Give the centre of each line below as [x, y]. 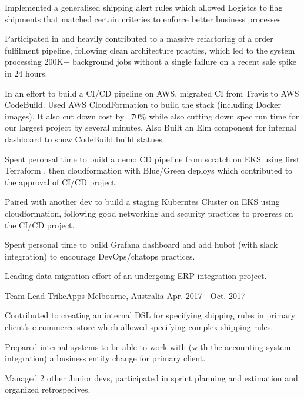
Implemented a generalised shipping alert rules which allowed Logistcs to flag [144, 7]
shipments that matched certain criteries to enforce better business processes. [144, 19]
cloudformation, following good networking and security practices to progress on [149, 213]
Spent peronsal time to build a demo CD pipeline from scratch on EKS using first [152, 159]
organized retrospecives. [48, 389]
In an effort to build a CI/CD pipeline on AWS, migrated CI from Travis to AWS [152, 93]
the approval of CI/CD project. [61, 182]
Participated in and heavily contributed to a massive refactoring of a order [139, 39]
